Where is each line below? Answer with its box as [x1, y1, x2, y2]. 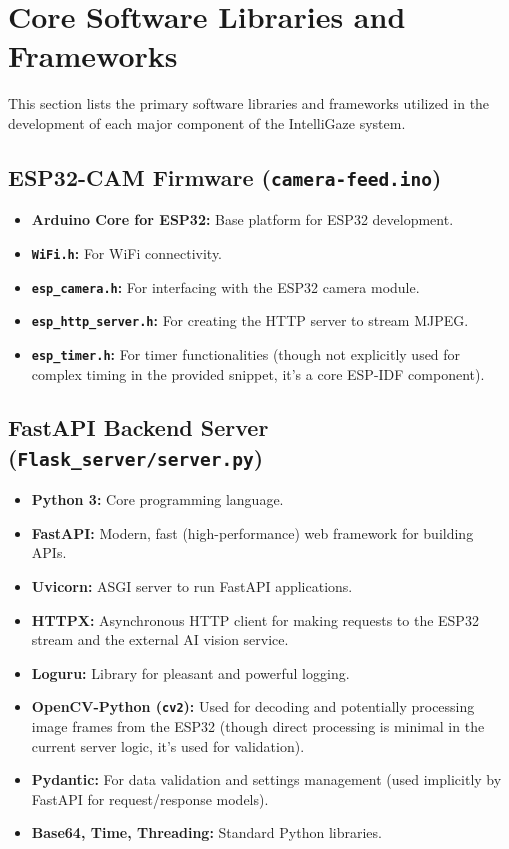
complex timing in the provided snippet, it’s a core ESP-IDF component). [31, 363, 485, 384]
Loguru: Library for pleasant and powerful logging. [31, 662, 350, 683]
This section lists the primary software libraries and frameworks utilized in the [8, 93, 490, 114]
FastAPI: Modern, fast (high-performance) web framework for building [31, 522, 474, 543]
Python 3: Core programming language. [31, 489, 284, 510]
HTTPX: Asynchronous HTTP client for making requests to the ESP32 [31, 609, 479, 630]
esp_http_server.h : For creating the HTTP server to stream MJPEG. [31, 310, 469, 331]
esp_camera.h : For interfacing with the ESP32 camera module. [31, 276, 420, 297]
